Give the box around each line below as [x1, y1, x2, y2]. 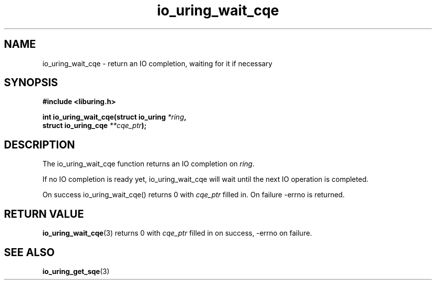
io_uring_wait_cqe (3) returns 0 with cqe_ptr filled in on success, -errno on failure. [42, 229, 312, 238]
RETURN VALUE [4, 207, 84, 220]
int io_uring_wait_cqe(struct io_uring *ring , [42, 113, 187, 122]
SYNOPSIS [4, 76, 58, 89]
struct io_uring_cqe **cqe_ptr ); [42, 121, 147, 130]
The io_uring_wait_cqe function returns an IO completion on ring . [42, 159, 255, 168]
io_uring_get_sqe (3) [42, 267, 109, 276]
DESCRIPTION [4, 138, 75, 151]
